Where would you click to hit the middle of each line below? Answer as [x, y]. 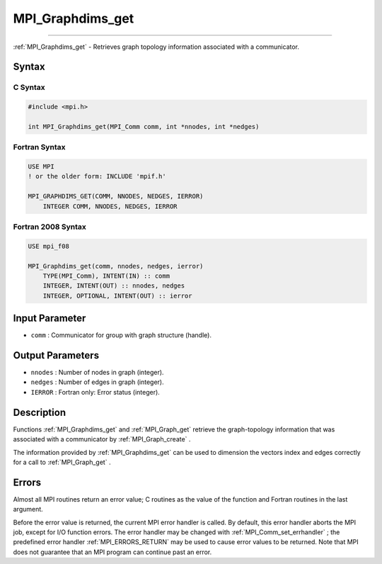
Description [40, 412]
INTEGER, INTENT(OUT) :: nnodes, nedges [114, 286]
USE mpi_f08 [49, 246]
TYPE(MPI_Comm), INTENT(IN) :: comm [106, 276]
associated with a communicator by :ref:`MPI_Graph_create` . [102, 439]
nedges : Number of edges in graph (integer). [97, 382]
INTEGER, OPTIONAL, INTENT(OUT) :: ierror [117, 295]
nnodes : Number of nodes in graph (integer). [97, 373]
